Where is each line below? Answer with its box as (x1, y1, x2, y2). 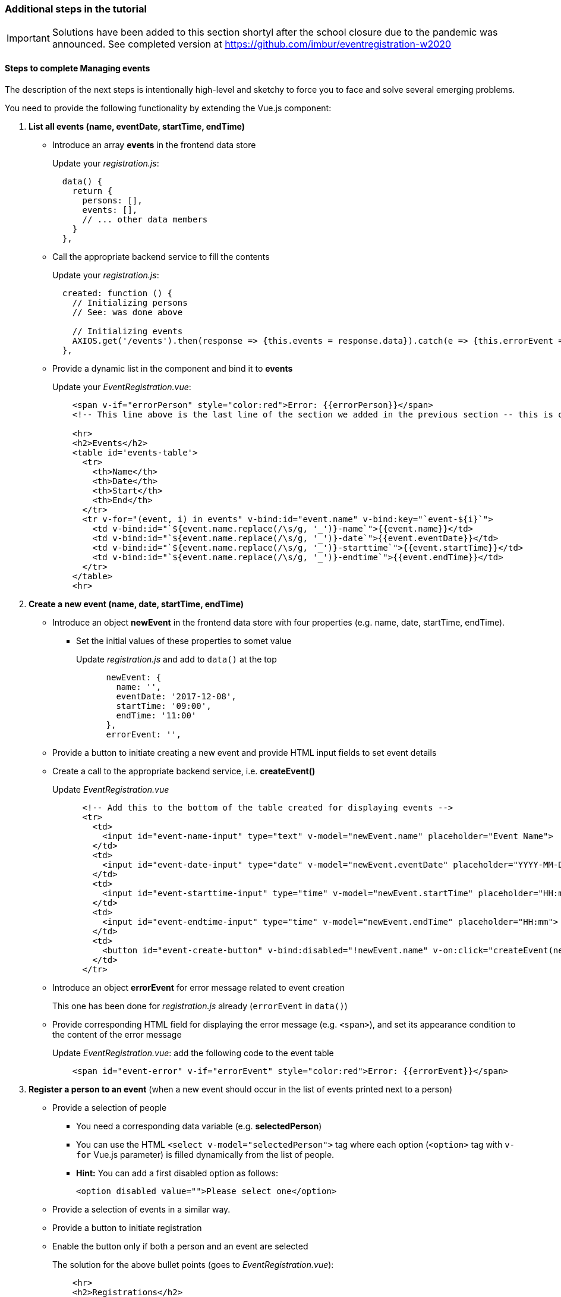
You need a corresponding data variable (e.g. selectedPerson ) (76, 1120, 322, 1131)
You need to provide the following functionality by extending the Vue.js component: (5, 102, 332, 113)
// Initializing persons (72, 297, 188, 307)
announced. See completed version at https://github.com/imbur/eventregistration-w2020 (52, 38, 452, 51)
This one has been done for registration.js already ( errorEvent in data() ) (52, 1000, 348, 1011)
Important (7, 32, 50, 45)
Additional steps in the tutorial (5, 3, 147, 15)
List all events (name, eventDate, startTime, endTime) (29, 121, 245, 131)
